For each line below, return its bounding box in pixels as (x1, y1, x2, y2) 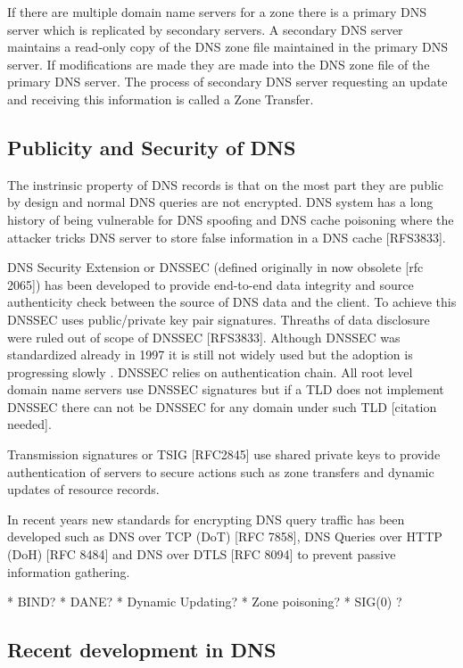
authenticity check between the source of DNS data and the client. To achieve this (7, 293, 457, 311)
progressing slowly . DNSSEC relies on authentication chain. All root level (7, 362, 413, 381)
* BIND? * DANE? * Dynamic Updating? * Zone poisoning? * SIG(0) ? (7, 592, 402, 611)
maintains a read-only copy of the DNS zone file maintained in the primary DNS (7, 37, 449, 56)
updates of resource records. (7, 480, 160, 499)
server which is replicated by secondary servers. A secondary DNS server (7, 20, 403, 38)
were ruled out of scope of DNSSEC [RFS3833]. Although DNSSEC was (7, 327, 401, 346)
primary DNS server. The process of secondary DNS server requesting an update (7, 72, 448, 91)
